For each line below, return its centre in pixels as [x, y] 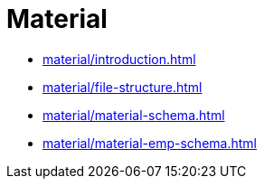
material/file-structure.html [123, 87]
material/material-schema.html [134, 115]
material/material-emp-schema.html [150, 143]
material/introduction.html [119, 59]
